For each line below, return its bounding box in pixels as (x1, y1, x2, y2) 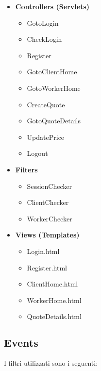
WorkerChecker (27, 213, 72, 223)
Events (4, 335, 38, 350)
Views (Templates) (15, 230, 80, 240)
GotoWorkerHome (27, 83, 81, 93)
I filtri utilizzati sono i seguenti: (4, 358, 98, 368)
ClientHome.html (27, 279, 78, 289)
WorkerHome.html (27, 295, 82, 305)
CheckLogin (27, 34, 62, 44)
